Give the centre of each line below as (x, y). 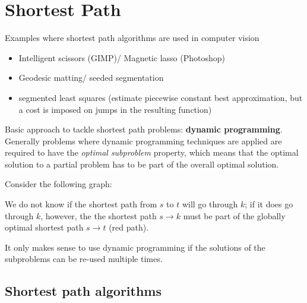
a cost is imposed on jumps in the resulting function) (115, 109)
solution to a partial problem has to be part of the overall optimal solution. (142, 164)
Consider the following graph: (58, 184)
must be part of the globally (234, 215)
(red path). (129, 227)
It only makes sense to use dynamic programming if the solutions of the (135, 247)
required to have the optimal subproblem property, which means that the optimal (152, 152)
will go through (210, 204)
